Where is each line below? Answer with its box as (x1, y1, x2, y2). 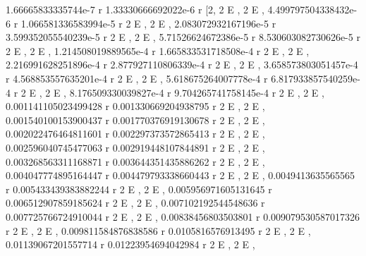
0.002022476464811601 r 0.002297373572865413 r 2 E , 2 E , (6, 126, 265, 141)
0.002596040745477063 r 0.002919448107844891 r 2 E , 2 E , (6, 140, 265, 154)
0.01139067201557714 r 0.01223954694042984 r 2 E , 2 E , (6, 237, 255, 252)
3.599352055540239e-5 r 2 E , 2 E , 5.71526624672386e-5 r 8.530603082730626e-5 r (6, 30, 360, 44)
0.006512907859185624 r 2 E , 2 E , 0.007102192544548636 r (6, 195, 265, 210)
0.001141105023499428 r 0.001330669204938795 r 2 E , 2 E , (6, 99, 265, 114)
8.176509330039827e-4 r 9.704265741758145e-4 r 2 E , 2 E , (69, 85, 324, 99)
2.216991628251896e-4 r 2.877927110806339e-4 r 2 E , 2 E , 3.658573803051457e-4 (6, 57, 358, 72)
